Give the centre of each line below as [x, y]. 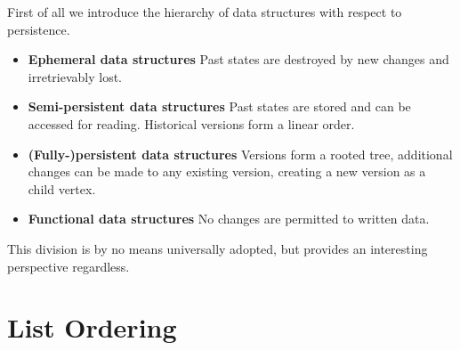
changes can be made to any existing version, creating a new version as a [227, 171]
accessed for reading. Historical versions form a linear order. [191, 123]
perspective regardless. [69, 266]
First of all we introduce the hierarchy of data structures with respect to [205, 12]
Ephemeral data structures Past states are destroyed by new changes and [238, 59]
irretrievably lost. [75, 76]
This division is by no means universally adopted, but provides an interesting [218, 248]
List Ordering [92, 327]
